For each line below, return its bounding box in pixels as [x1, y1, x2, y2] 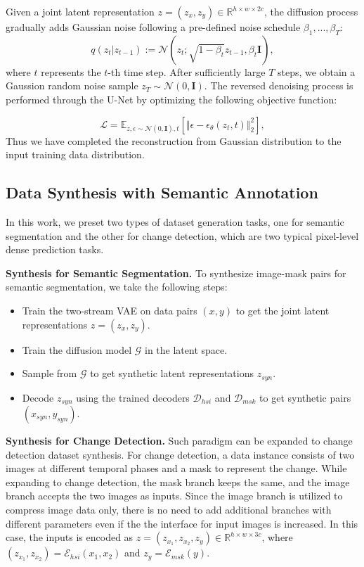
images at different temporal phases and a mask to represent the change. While [6, 461, 347, 476]
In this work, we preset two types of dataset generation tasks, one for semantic [6, 214, 344, 229]
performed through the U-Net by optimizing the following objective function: [6, 91, 337, 106]
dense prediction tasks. [6, 242, 104, 257]
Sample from [22, 366, 77, 381]
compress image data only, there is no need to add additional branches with [6, 502, 332, 516]
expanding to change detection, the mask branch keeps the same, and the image [6, 474, 350, 489]
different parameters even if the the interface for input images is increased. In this [6, 516, 358, 530]
